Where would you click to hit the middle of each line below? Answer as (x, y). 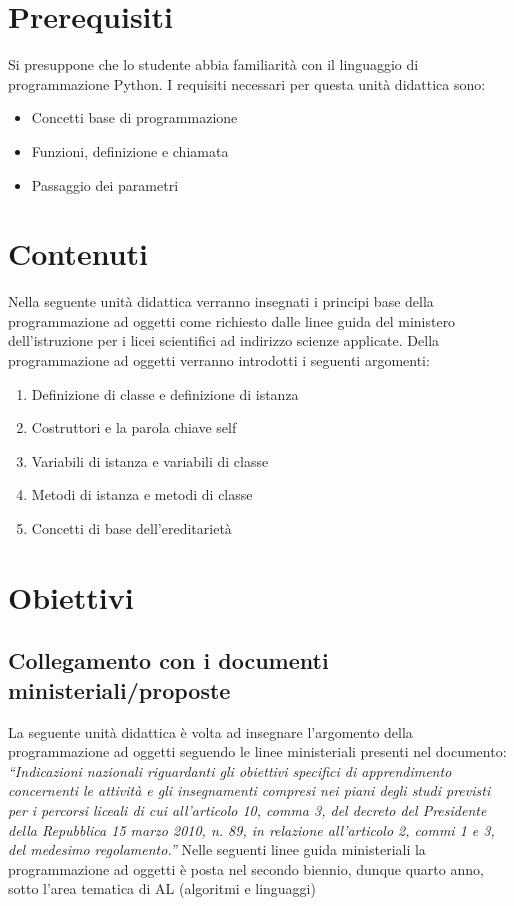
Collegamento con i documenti (168, 660)
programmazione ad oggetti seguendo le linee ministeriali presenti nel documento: (257, 751)
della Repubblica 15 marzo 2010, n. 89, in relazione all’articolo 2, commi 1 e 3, (251, 829)
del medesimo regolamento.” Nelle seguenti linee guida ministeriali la (217, 849)
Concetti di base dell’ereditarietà (131, 527)
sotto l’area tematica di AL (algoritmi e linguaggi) (162, 888)
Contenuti (78, 253)
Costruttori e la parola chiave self (134, 427)
